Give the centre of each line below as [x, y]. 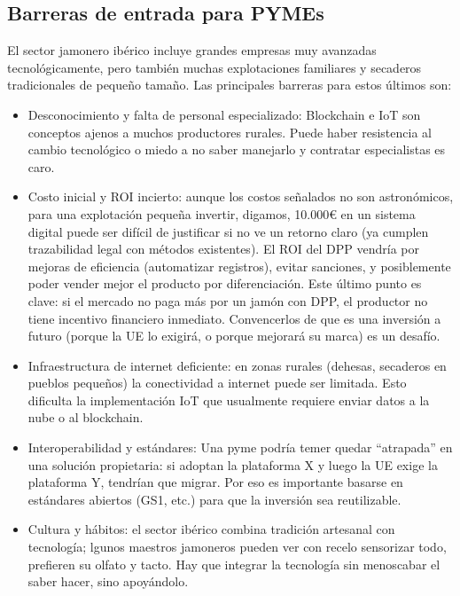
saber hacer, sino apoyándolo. [108, 581]
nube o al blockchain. [86, 417]
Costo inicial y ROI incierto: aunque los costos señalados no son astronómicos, [241, 196]
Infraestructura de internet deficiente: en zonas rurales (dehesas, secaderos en [237, 365]
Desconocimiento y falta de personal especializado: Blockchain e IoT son [224, 114]
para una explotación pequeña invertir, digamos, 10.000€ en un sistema [222, 213]
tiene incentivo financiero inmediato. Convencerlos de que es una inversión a [234, 318]
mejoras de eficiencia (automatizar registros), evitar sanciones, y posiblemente [239, 266]
